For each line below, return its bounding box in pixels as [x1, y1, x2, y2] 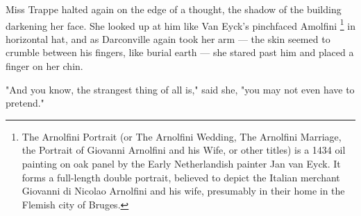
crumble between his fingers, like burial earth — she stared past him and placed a [6, 45, 354, 60]
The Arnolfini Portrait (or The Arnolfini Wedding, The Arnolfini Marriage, [22, 129, 342, 143]
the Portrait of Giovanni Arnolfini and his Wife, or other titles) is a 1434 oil [22, 143, 346, 157]
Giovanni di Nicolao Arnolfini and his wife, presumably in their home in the [22, 183, 345, 198]
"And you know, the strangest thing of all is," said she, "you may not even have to [6, 82, 355, 96]
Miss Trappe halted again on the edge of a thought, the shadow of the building [6, 2, 342, 16]
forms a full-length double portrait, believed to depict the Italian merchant [22, 170, 340, 184]
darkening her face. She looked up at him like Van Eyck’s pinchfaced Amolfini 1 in [6, 16, 356, 33]
